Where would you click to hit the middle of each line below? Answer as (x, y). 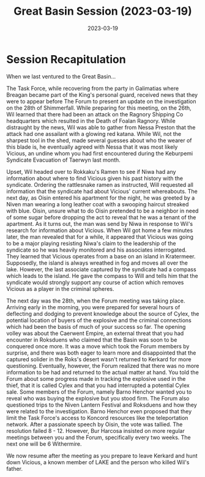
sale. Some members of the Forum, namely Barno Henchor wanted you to (99, 392)
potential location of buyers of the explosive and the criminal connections (99, 320)
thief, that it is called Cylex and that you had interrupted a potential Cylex (98, 385)
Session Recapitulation (66, 59)
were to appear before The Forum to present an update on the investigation (101, 101)
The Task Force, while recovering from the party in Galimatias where (93, 88)
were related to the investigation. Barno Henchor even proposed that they (99, 411)
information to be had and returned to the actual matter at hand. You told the (102, 372)
